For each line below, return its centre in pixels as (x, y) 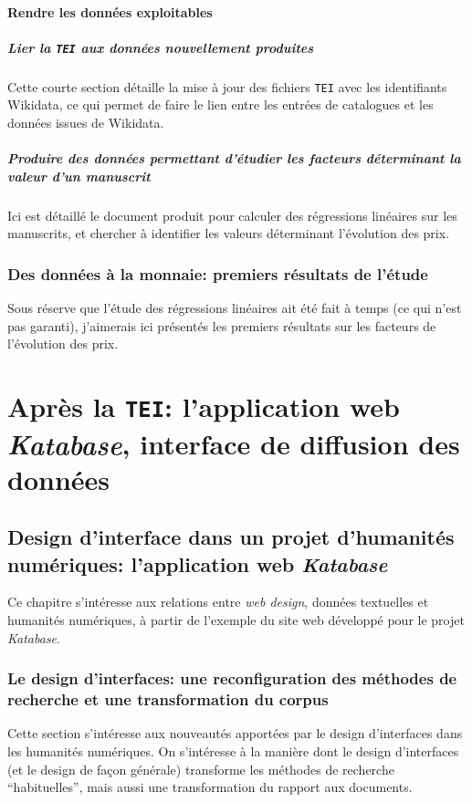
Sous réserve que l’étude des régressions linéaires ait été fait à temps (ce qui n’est (235, 308)
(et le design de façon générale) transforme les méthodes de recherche (201, 769)
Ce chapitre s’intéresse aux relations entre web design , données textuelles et (218, 602)
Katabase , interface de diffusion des (234, 443)
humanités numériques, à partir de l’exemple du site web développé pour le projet (236, 620)
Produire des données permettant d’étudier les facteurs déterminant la (234, 158)
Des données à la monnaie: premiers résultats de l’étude (218, 273)
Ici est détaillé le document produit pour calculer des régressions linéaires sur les (232, 215)
